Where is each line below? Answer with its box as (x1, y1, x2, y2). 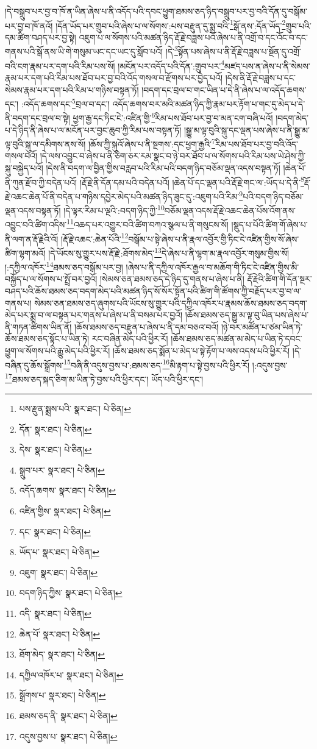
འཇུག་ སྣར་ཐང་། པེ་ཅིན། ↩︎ (19, 566, 98, 578)
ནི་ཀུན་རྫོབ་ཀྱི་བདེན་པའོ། (5, 176, 77, 188)
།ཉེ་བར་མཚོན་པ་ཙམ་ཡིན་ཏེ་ (221, 320, 303, 333)
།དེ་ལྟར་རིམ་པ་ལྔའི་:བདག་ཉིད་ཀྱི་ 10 (63, 202, 165, 216)
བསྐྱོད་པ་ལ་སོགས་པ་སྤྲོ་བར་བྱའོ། (5, 272, 98, 285)
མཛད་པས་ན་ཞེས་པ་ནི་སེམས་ (224, 59, 310, 72)
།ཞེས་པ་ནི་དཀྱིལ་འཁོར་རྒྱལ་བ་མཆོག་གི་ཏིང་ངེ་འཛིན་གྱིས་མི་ (126, 260, 299, 273)
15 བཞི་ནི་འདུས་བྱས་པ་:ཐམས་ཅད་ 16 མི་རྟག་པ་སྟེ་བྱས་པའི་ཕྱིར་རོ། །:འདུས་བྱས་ (63, 357, 288, 371)
